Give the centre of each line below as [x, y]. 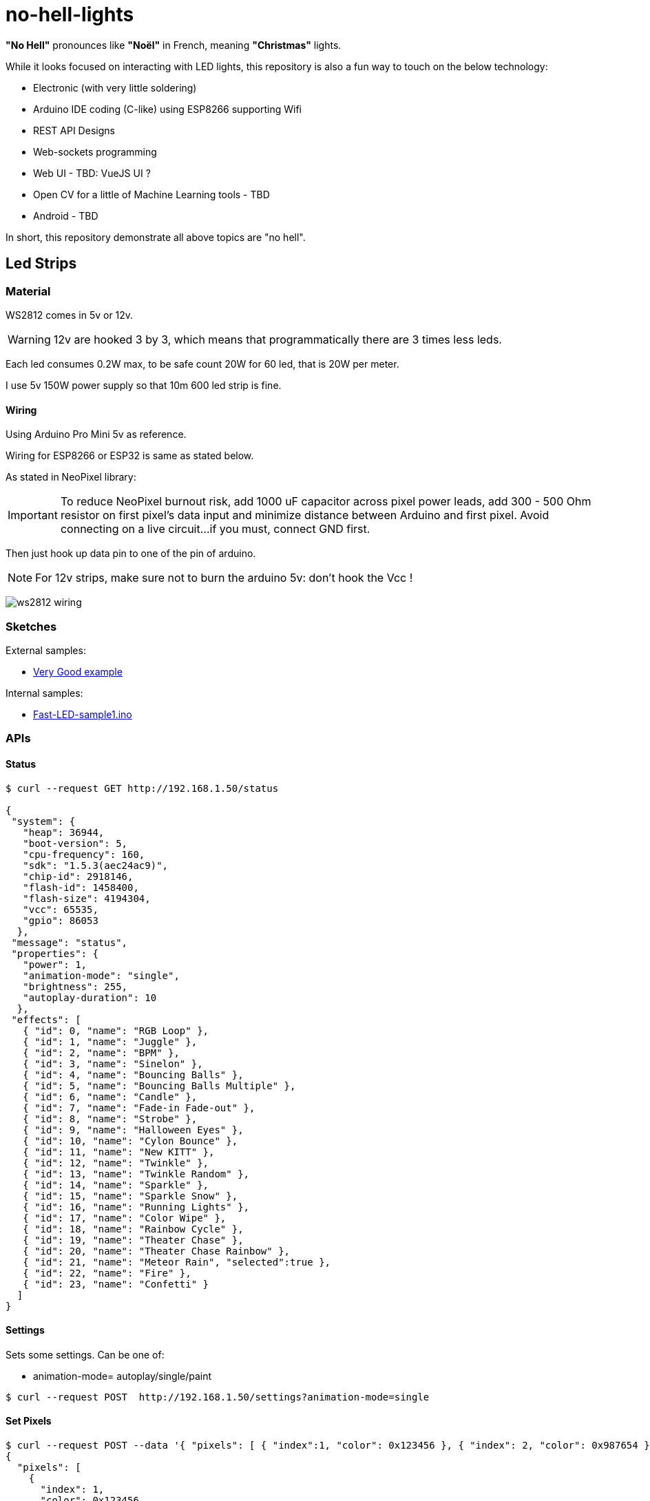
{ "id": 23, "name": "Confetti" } [116, 1284]
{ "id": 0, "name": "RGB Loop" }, [116, 1030]
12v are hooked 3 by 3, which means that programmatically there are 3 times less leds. [277, 339]
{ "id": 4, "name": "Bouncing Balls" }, [133, 1074]
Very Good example [78, 671]
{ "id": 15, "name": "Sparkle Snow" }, [130, 1196]
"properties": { [55, 953]
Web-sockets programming [95, 151]
